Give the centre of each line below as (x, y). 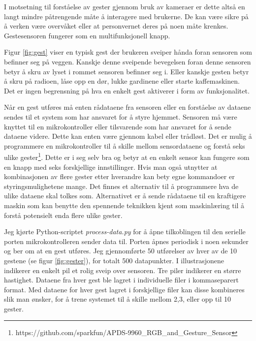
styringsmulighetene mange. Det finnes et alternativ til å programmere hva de (121, 186)
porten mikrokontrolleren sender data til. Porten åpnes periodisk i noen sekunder (126, 241)
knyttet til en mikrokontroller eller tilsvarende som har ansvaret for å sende (118, 126)
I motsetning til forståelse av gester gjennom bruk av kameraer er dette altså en (125, 6)
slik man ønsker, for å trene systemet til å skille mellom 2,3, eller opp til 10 (117, 299)
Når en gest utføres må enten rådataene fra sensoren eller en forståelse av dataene (128, 107)
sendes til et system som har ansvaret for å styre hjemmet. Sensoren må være (121, 116)
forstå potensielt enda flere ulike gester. (63, 215)
